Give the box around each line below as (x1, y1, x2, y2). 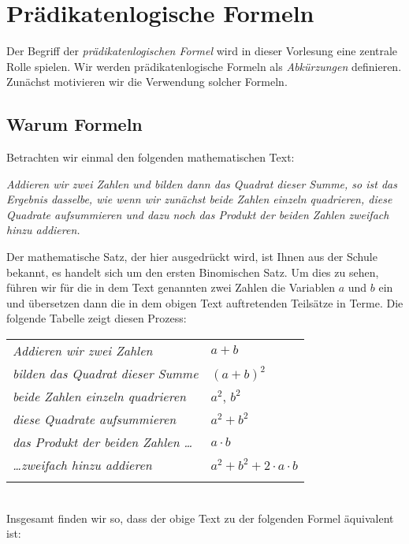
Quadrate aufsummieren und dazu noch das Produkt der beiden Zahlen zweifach (6, 206, 389, 222)
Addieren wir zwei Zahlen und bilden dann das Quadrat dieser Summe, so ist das (6, 175, 397, 192)
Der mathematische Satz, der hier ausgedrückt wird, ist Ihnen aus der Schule (6, 248, 377, 265)
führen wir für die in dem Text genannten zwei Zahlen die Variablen (6, 279, 336, 296)
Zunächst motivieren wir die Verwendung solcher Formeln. (6, 73, 288, 90)
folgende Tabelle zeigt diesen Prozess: (6, 310, 187, 326)
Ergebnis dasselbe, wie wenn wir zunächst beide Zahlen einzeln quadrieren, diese (6, 191, 392, 207)
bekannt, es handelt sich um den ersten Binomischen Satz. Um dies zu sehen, (6, 263, 379, 280)
